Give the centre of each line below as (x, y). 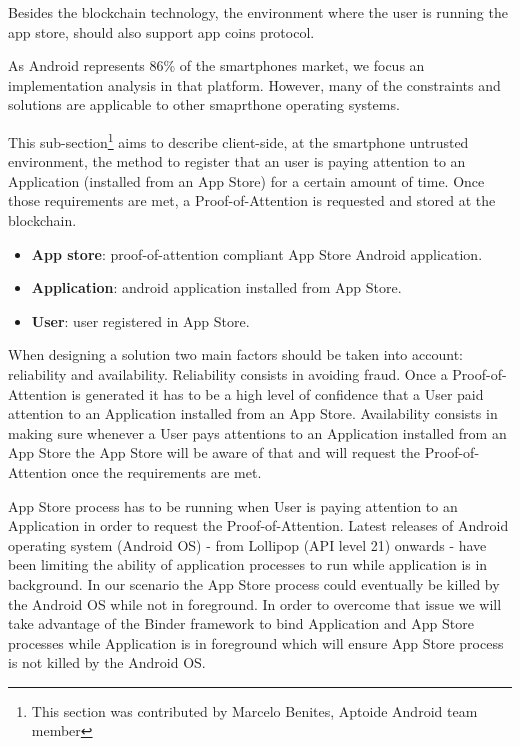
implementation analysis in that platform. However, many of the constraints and (254, 84)
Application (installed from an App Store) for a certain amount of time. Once (246, 180)
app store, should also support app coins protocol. (161, 31)
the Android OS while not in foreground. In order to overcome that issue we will (255, 603)
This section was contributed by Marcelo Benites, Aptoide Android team (254, 710)
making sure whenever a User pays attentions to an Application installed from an (257, 432)
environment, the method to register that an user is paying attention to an (237, 161)
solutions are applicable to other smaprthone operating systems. (204, 104)
